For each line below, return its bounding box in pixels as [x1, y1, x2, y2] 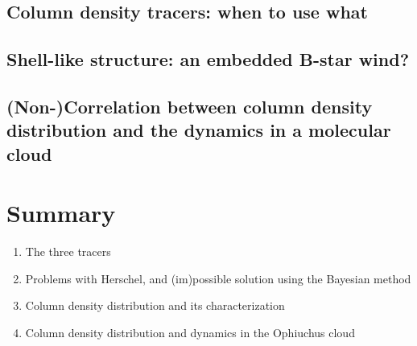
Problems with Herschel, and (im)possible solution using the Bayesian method [25, 270, 411, 286]
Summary [6, 196, 116, 229]
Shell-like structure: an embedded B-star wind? [6, 47, 410, 72]
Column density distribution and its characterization [25, 297, 285, 314]
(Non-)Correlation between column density [6, 93, 373, 118]
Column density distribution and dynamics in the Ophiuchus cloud [25, 324, 355, 341]
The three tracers [25, 243, 111, 260]
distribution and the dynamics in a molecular [6, 117, 391, 142]
